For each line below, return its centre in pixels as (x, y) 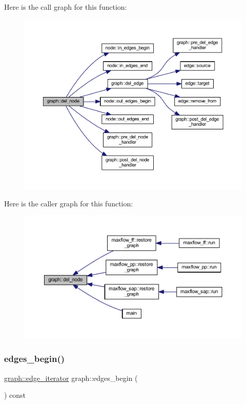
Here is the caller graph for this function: (69, 203)
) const (15, 395)
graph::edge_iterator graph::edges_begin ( (71, 378)
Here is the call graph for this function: (66, 7)
